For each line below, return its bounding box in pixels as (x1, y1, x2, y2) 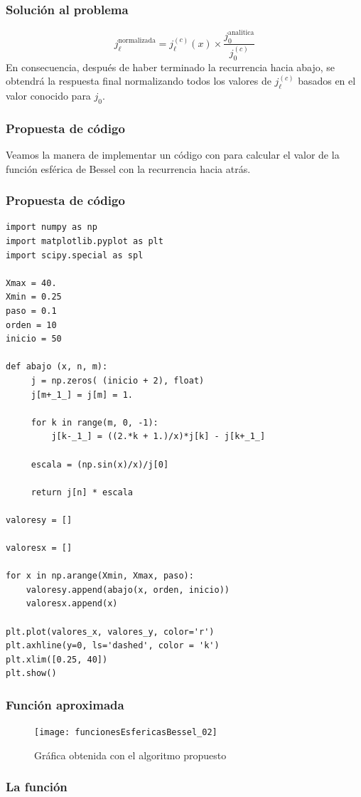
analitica (228, 29, 254, 37)
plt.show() (6, 668, 57, 679)
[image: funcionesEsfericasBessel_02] (34, 727, 217, 738)
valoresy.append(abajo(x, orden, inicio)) (26, 584, 230, 595)
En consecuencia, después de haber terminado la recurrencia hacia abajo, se (6, 59, 335, 74)
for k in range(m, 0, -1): (31, 417, 158, 428)
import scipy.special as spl (6, 250, 144, 260)
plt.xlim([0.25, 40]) (6, 654, 108, 665)
